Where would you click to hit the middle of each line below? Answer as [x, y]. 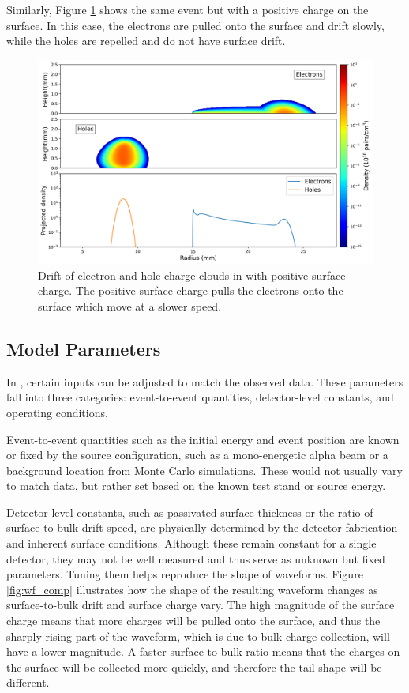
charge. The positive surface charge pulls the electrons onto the [191, 290]
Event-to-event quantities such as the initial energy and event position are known [203, 439]
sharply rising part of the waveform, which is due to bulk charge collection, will [198, 636]
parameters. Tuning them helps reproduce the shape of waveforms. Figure [185, 574]
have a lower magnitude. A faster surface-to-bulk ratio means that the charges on [203, 652]
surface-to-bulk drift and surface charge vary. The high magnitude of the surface [201, 605]
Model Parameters [84, 348]
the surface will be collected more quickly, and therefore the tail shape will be [194, 667]
